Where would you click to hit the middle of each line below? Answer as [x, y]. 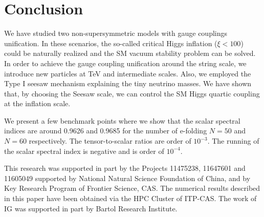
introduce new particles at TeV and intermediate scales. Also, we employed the [128, 73]
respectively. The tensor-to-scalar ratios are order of [110, 141]
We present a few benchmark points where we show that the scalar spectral [122, 120]
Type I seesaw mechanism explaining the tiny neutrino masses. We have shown [128, 83]
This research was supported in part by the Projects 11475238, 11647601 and [125, 168]
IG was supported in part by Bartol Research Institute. [91, 208]
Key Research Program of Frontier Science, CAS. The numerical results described [132, 188]
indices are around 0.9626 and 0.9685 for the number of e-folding [106, 131]
